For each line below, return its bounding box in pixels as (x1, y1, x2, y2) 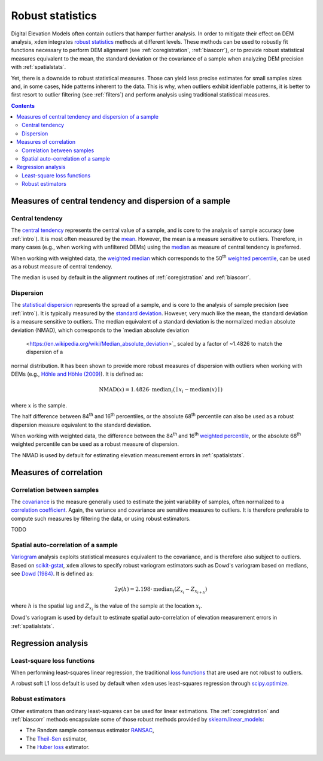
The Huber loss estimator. (26, 744, 90, 751)
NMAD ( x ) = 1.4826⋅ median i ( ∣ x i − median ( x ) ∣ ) (99, 386, 223, 395)
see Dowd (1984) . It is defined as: (11, 570, 94, 578)
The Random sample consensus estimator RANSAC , (26, 727, 155, 734)
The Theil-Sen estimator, (26, 735, 87, 742)
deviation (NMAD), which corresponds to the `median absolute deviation (11, 327, 190, 334)
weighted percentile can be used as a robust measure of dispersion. (11, 440, 179, 448)
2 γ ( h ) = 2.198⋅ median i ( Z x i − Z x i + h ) (114, 586, 208, 595)
